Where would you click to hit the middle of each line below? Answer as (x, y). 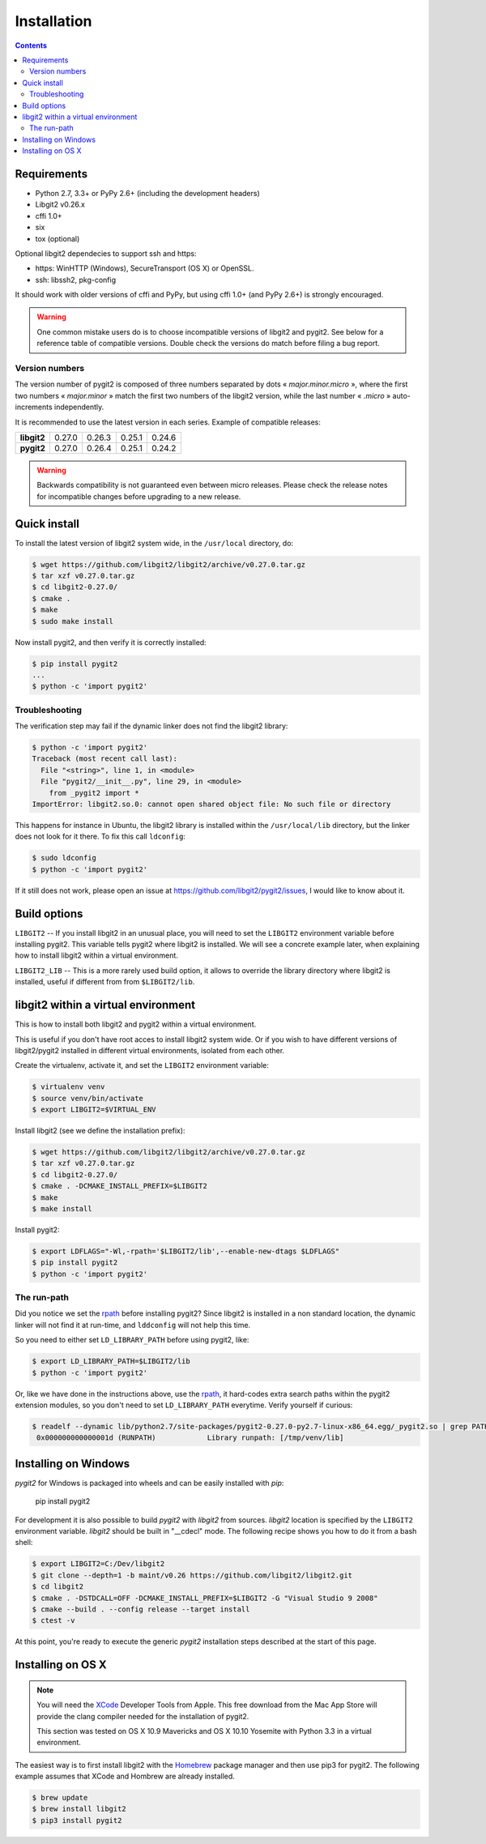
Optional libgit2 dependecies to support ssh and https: (106, 253)
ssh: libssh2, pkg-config (76, 280)
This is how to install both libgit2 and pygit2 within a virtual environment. (136, 1024)
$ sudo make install (72, 621)
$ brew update (60, 1798)
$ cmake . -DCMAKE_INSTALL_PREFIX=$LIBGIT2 (120, 1186)
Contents (31, 45)
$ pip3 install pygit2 (77, 1820)
